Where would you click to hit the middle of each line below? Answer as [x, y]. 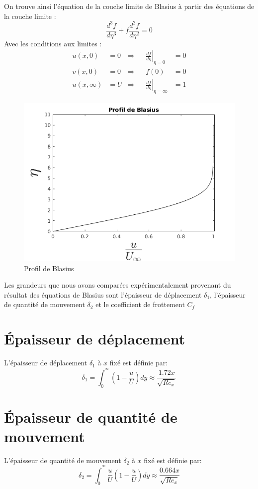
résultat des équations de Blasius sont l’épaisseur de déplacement [103, 294]
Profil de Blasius [49, 268]
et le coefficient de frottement [140, 304]
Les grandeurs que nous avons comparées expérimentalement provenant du [118, 285]
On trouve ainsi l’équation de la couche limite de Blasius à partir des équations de [129, 6]
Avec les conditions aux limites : [53, 43]
